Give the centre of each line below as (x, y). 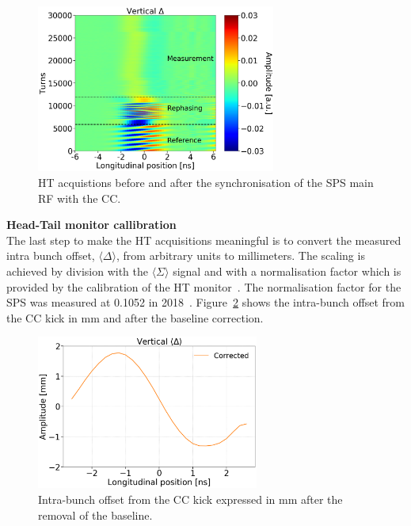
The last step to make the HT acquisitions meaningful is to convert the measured (204, 240)
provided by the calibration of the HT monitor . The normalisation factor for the (204, 286)
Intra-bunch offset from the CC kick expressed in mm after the (190, 499)
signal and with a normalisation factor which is (287, 271)
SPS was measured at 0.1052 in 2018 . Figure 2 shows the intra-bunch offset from (205, 302)
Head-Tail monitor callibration (91, 225)
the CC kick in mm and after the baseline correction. (135, 317)
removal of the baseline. (95, 515)
